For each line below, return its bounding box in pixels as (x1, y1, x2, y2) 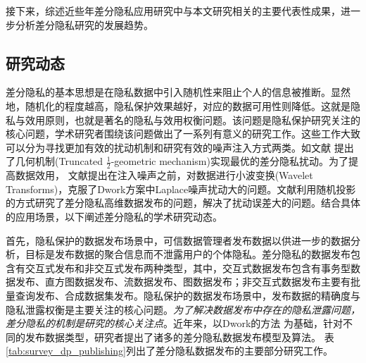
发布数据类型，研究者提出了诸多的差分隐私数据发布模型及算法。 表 (25, 329, 334, 344)
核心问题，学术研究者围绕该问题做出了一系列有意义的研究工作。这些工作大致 (6, 126, 360, 141)
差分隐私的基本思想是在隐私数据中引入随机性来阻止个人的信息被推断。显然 (6, 85, 351, 99)
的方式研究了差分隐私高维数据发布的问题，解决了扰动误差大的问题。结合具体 (6, 195, 360, 210)
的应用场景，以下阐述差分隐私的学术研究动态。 (6, 209, 222, 223)
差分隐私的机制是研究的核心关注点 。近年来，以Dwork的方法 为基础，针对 (6, 316, 343, 331)
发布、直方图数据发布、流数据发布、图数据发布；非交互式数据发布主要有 (15, 274, 351, 289)
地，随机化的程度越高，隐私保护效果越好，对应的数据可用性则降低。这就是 (6, 98, 351, 113)
